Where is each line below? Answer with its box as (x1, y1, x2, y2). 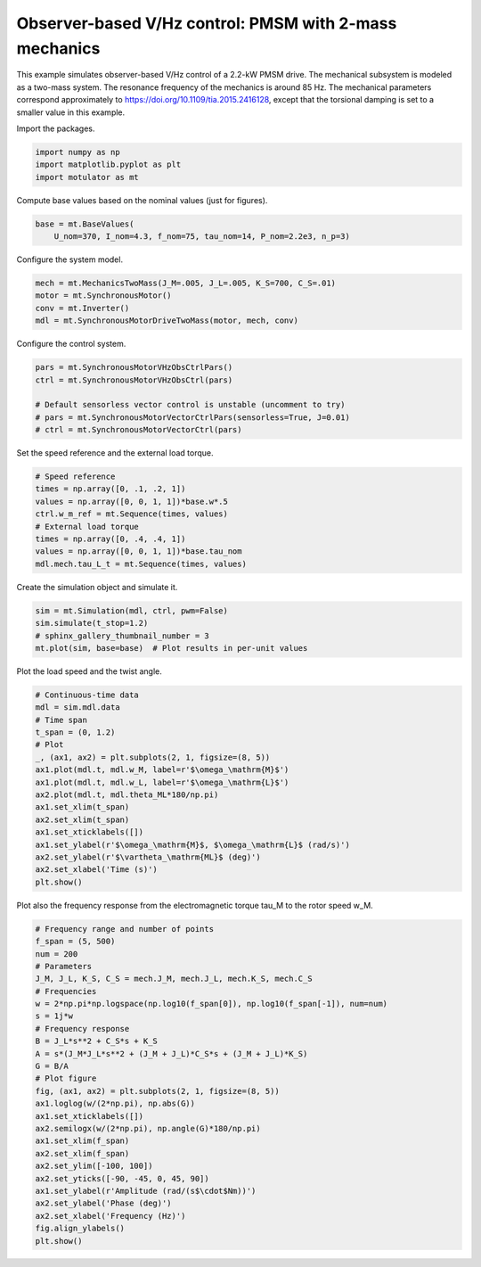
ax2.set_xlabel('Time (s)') (35, 865, 158, 875)
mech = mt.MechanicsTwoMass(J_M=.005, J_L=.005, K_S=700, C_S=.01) (35, 278, 337, 288)
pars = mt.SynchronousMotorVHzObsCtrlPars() (35, 362, 233, 373)
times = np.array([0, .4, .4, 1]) (35, 534, 186, 544)
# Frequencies (35, 986, 97, 996)
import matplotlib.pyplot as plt (35, 160, 182, 169)
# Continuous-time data (35, 689, 140, 700)
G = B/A (35, 1061, 69, 1072)
